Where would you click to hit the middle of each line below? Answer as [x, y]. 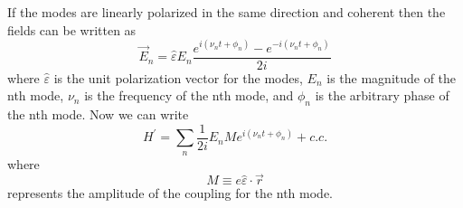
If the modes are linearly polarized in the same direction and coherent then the [227, 12]
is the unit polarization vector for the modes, [178, 77]
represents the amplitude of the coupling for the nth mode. [170, 193]
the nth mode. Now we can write [98, 114]
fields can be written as [72, 29]
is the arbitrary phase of [382, 95]
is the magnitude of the [392, 77]
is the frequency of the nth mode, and [189, 95]
